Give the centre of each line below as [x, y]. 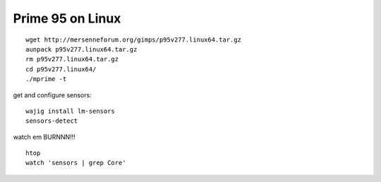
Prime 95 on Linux [67, 18]
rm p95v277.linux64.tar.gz [72, 59]
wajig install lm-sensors [71, 111]
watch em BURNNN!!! [44, 137]
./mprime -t [46, 79]
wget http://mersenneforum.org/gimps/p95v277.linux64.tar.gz [133, 40]
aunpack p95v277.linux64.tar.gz [81, 49]
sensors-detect [52, 121]
